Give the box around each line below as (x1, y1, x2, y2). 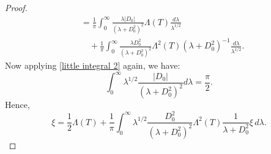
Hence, (5, 98, 30, 111)
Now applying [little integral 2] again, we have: (5, 59, 180, 72)
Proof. (5, 1, 28, 13)
